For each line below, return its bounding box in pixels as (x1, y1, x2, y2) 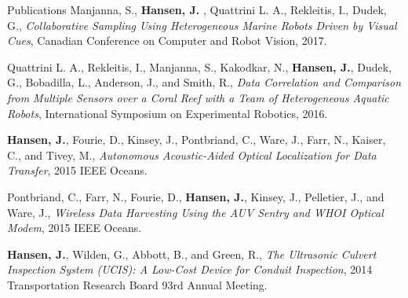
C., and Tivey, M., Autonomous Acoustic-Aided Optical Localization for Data (7, 146, 377, 163)
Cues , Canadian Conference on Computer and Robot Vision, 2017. (7, 32, 327, 49)
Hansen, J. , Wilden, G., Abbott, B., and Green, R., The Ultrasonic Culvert (7, 245, 377, 262)
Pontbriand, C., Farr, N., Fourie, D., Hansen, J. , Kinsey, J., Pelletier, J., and (7, 188, 384, 204)
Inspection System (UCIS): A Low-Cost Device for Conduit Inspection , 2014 (7, 261, 373, 278)
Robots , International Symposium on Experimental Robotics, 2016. (7, 105, 328, 121)
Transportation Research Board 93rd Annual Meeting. (7, 276, 268, 292)
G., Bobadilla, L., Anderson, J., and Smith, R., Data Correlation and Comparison (7, 74, 402, 90)
